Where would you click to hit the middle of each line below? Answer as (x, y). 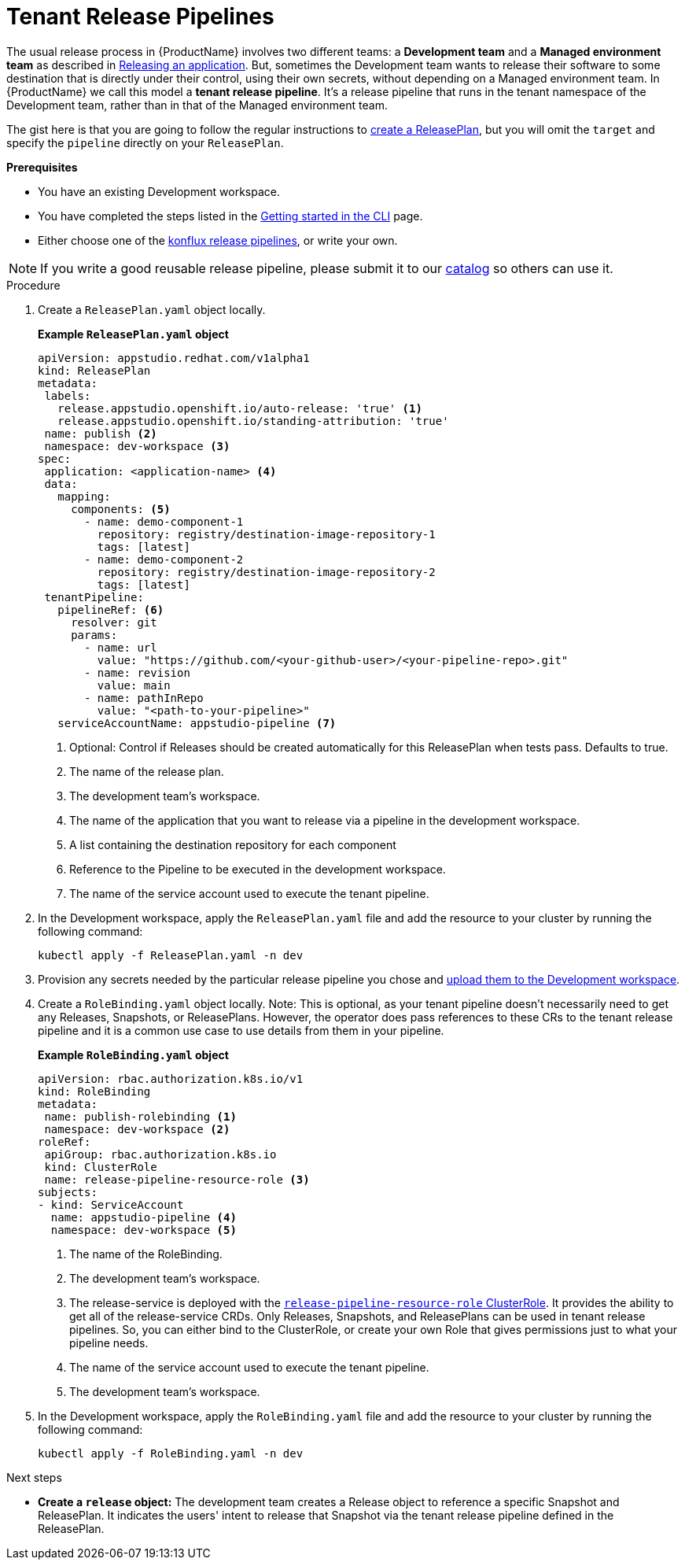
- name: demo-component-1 (164, 521)
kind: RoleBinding (94, 1091)
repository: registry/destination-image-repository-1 (266, 534)
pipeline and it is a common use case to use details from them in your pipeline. (241, 1030)
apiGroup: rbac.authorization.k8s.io (160, 1154)
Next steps (34, 1477)
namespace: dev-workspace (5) (144, 1230)
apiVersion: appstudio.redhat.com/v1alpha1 (174, 358)
